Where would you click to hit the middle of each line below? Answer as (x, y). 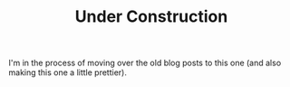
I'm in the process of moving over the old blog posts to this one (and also (145, 63)
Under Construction (151, 17)
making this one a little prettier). (68, 72)
